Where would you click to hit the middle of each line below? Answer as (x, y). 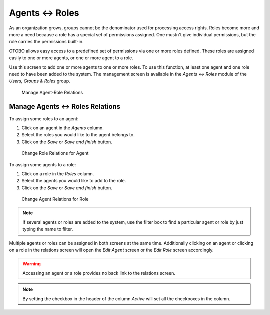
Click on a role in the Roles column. (58, 174)
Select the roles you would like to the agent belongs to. (78, 135)
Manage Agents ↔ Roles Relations (65, 107)
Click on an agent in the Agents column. (63, 128)
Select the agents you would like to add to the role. (74, 181)
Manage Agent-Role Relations (52, 92)
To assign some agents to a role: (43, 164)
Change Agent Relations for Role (55, 199)
